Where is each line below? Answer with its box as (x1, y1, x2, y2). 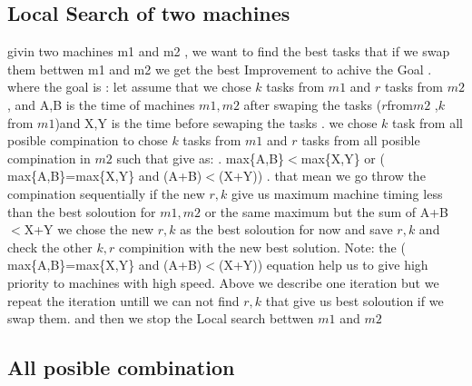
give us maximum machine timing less (231, 183, 443, 203)
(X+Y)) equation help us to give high (218, 255, 428, 274)
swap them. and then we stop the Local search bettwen (7, 309, 314, 328)
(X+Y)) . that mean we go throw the (218, 166, 426, 185)
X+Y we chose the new (24, 220, 154, 239)
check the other (7, 237, 93, 256)
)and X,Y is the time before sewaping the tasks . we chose (54, 113, 378, 132)
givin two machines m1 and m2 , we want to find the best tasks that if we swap (7, 42, 450, 61)
